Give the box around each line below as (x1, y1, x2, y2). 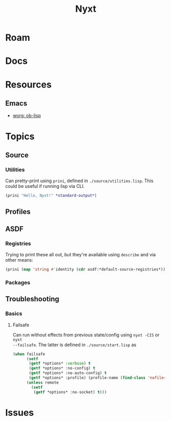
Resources (5, 79, 52, 90)
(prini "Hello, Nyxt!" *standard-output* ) (5, 193, 97, 198)
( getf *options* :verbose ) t (29, 361, 91, 366)
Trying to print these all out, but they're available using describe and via (5, 252, 156, 258)
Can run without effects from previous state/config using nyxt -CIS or (12, 331, 160, 338)
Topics (5, 130, 35, 142)
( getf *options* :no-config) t (29, 366, 95, 371)
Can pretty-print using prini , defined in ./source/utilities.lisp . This (5, 178, 154, 184)
